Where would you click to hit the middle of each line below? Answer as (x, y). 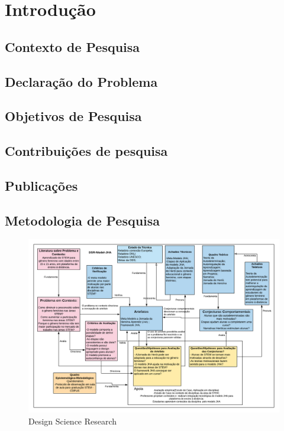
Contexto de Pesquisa (72, 46)
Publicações (41, 185)
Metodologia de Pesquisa (83, 220)
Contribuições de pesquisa (86, 151)
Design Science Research (73, 421)
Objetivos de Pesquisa (73, 116)
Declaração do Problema (81, 81)
